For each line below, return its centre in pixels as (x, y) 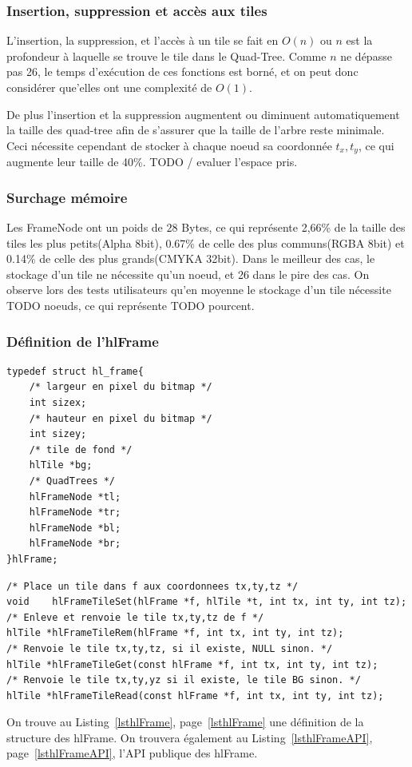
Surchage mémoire (67, 197)
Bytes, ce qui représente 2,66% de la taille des (293, 227)
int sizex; (58, 403)
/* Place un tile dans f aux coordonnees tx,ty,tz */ (153, 586)
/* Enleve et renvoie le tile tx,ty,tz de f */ (135, 617)
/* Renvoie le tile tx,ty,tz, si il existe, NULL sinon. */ (170, 648)
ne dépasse (366, 56)
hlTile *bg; (61, 465)
